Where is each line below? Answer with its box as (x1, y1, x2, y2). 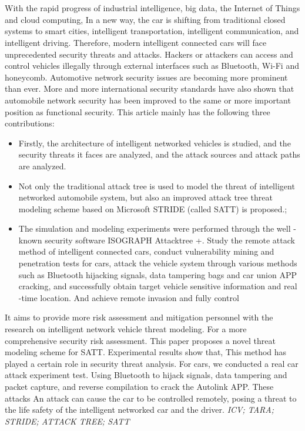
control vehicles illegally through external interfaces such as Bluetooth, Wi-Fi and (5, 59, 299, 72)
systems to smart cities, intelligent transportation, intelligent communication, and (5, 25, 299, 37)
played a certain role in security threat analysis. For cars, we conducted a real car (5, 357, 299, 369)
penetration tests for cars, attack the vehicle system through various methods (18, 257, 297, 269)
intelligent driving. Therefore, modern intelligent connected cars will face (5, 36, 267, 48)
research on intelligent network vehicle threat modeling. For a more (5, 323, 247, 335)
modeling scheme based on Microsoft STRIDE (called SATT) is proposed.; (18, 202, 287, 215)
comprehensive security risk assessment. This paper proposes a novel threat (5, 334, 276, 346)
